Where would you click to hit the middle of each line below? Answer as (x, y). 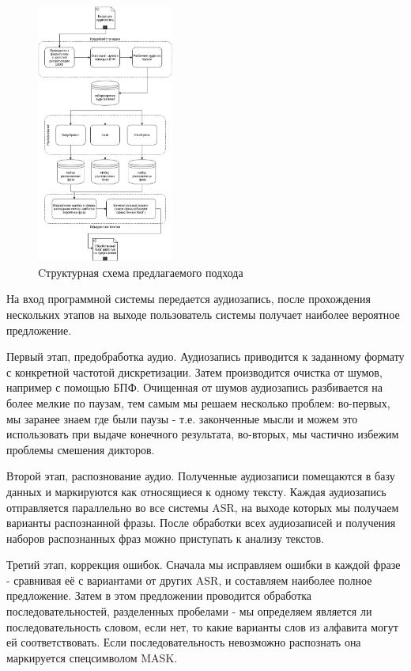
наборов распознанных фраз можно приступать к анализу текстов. (166, 538)
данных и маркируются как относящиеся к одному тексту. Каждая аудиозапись (196, 491)
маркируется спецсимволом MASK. (92, 657)
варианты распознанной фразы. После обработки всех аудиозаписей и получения (201, 523)
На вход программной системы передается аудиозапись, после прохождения (189, 299)
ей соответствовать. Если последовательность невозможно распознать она (184, 642)
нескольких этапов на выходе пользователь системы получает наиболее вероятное (203, 314)
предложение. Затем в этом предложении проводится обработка (159, 595)
